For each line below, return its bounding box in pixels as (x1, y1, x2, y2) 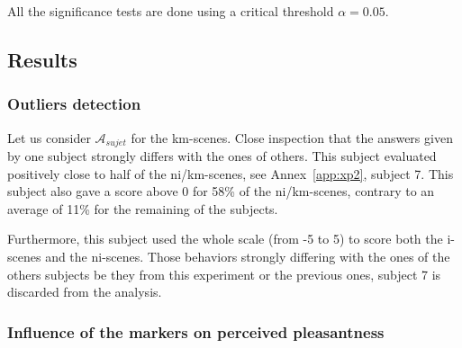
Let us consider (7, 128, 91, 147)
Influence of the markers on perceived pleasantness (7, 320, 385, 343)
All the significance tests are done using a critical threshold (7, 2, 334, 20)
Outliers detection (7, 93, 141, 115)
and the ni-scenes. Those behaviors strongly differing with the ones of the (45, 247, 450, 266)
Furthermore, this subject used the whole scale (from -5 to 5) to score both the (7, 229, 443, 248)
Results (7, 45, 77, 73)
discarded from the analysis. (7, 282, 162, 301)
